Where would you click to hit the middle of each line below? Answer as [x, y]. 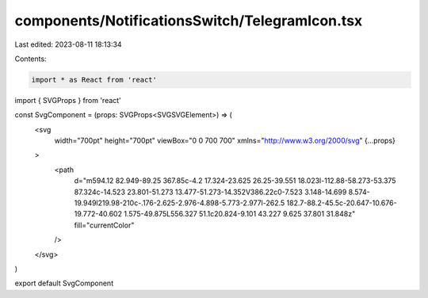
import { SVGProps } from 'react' [68, 100]
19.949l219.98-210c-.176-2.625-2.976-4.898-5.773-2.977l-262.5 [180, 203]
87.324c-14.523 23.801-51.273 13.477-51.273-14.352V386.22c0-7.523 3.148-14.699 [210, 192]
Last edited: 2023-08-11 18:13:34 [68, 44]
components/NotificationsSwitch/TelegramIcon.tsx [189, 21]
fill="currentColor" [104, 225]
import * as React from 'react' [94, 80]
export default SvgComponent [64, 283]
